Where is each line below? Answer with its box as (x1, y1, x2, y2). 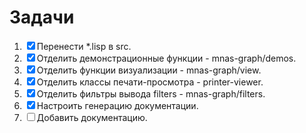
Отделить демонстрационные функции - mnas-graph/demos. (36, 52, 297, 64)
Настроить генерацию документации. (36, 99, 199, 111)
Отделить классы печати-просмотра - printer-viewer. (36, 76, 264, 88)
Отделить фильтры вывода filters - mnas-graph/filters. (36, 87, 266, 100)
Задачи (9, 6, 75, 29)
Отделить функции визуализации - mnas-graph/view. (36, 64, 262, 76)
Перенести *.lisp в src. (36, 40, 132, 52)
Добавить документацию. (36, 111, 148, 123)
